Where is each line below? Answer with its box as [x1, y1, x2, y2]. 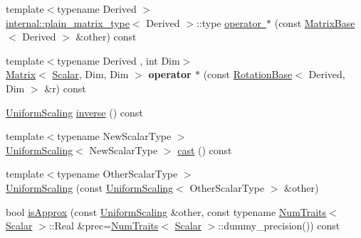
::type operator [196, 15, 262, 30]
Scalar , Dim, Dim [52, 67, 129, 82]
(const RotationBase [203, 67, 293, 82]
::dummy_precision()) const [218, 218, 340, 233]
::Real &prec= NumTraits [48, 218, 159, 233]
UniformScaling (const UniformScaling [6, 180, 174, 195]
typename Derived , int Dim [57, 53, 180, 67]
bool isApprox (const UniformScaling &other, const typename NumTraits [6, 204, 327, 219]
